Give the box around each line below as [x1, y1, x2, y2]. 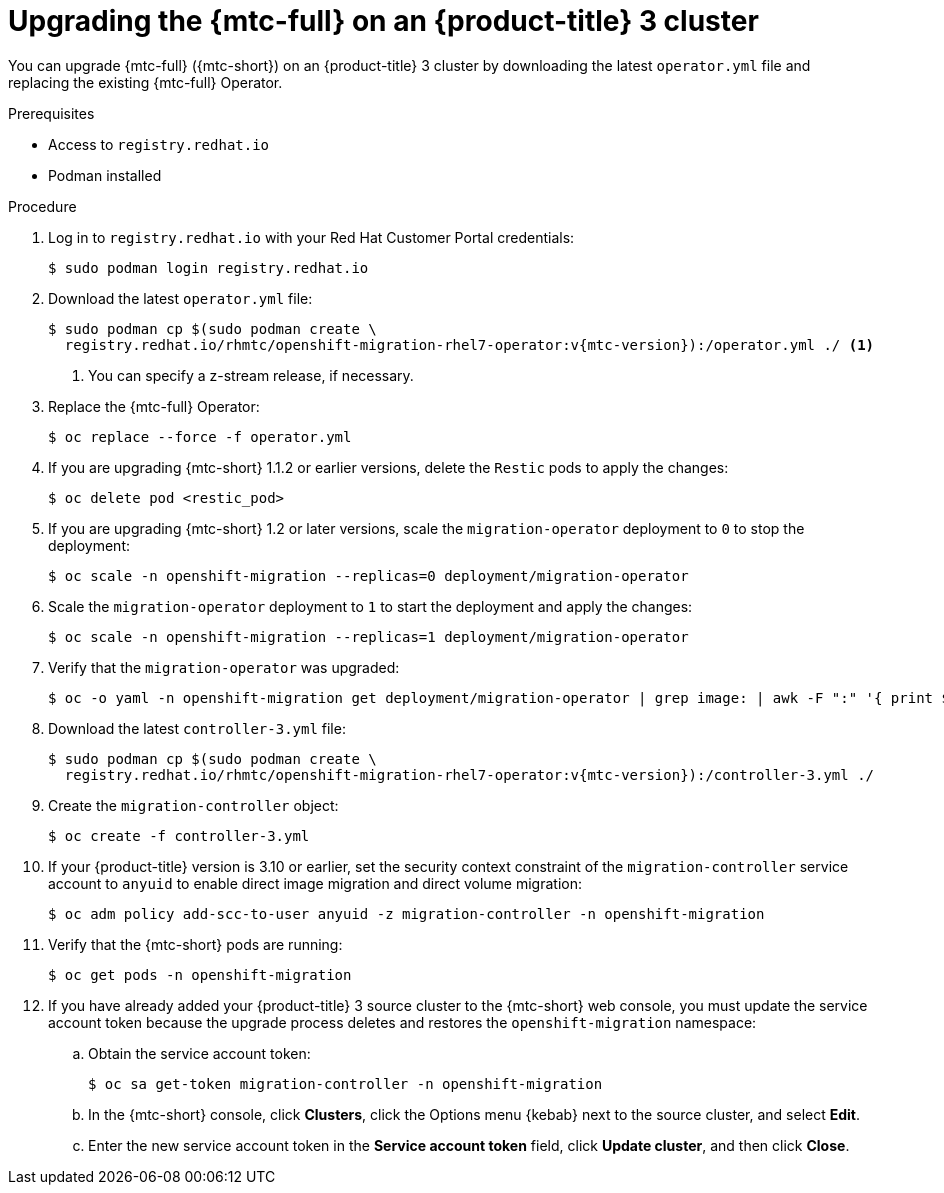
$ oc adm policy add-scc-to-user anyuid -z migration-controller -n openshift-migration [48, 905, 765, 922]
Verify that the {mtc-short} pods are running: [48, 935, 343, 953]
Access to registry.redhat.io [48, 135, 270, 153]
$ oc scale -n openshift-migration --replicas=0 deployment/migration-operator [48, 567, 689, 584]
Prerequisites [8, 104, 95, 122]
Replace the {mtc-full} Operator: [48, 397, 260, 415]
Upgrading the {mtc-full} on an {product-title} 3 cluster [8, 4, 759, 38]
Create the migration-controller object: [48, 796, 339, 814]
